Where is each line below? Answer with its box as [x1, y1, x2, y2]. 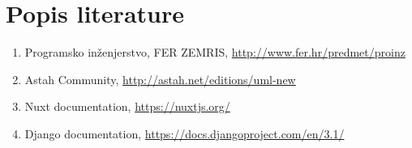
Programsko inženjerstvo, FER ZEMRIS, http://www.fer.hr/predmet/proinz [24, 44, 406, 61]
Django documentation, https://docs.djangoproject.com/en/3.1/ [24, 125, 345, 142]
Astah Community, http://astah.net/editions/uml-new [24, 70, 296, 87]
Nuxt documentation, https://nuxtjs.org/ [24, 98, 230, 115]
